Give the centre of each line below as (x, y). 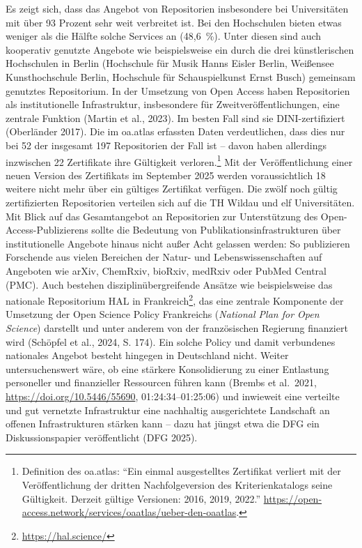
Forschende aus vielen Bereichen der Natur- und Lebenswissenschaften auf (164, 257)
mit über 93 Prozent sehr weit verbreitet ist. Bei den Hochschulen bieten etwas (174, 22)
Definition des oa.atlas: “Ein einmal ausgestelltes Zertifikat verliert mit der (181, 471)
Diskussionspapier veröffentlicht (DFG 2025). (102, 437)
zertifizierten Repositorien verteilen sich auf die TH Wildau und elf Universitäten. (180, 202)
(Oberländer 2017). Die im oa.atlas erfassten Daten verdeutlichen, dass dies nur (175, 131)
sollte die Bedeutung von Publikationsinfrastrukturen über (216, 230)
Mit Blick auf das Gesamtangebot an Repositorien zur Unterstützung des (162, 216)
